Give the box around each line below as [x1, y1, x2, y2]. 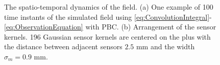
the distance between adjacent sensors [4, 41, 123, 52]
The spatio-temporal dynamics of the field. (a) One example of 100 [4, 2, 213, 12]
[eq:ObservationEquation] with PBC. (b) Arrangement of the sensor [4, 21, 216, 32]
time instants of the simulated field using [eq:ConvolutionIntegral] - [4, 11, 212, 22]
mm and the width [136, 41, 195, 52]
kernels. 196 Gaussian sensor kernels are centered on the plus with [4, 31, 211, 42]
